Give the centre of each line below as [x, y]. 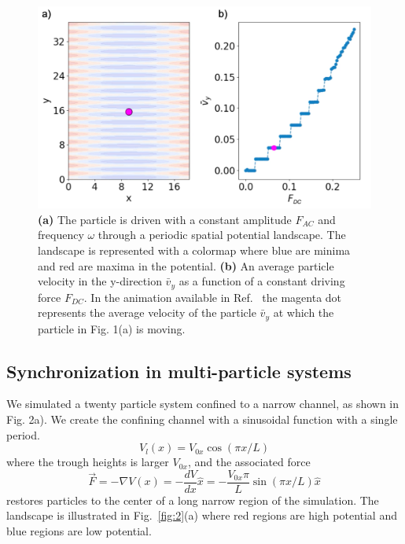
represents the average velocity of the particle [147, 312]
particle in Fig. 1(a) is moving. [112, 328]
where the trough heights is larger [88, 462]
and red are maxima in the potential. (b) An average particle [186, 265]
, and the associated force [249, 462]
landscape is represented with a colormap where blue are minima [194, 250]
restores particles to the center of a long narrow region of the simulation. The [193, 500]
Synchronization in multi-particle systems [179, 371]
